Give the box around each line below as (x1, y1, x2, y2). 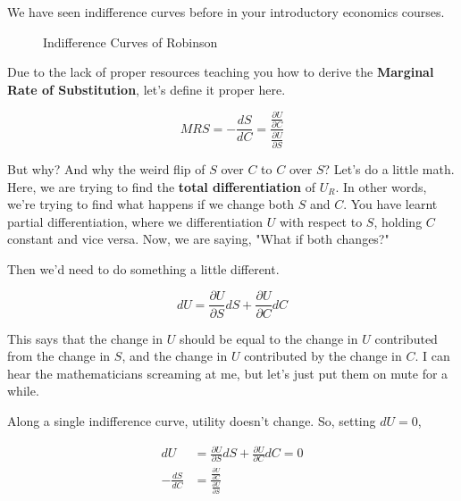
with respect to (279, 212, 363, 230)
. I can (415, 347, 450, 365)
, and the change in (122, 347, 228, 365)
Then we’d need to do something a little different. (7, 259, 280, 278)
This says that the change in (7, 329, 163, 347)
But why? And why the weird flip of (7, 159, 205, 178)
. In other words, (335, 177, 427, 196)
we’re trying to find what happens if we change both (7, 195, 295, 213)
